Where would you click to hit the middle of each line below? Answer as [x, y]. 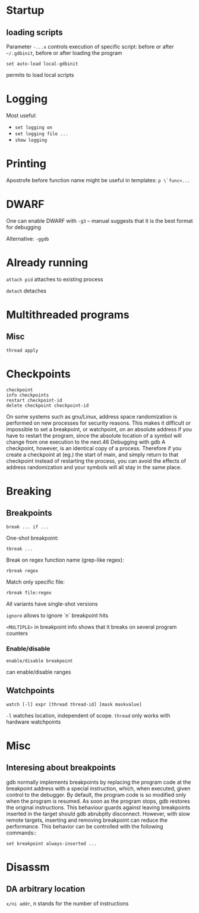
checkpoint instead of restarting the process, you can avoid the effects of [96, 461]
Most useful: [21, 115]
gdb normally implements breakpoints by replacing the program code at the [99, 782]
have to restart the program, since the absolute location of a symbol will [94, 435]
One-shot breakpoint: [32, 538]
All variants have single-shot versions [52, 604]
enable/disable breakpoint [40, 661]
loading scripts [35, 32]
